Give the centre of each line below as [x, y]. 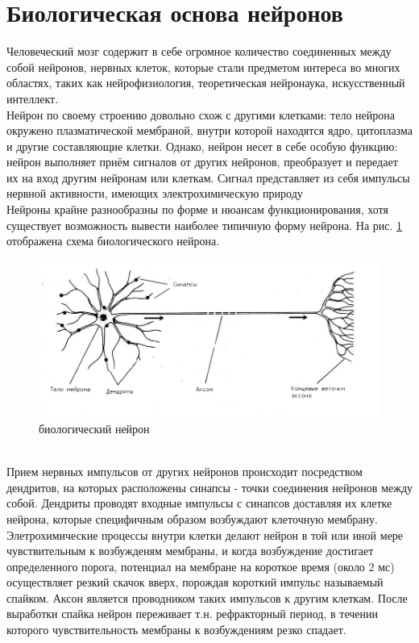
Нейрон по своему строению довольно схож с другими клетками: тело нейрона [201, 114]
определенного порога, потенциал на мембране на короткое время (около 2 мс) [201, 566]
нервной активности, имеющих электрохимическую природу [155, 193]
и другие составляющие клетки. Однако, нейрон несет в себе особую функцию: [202, 146]
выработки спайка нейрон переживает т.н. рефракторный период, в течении [192, 614]
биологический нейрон [94, 428]
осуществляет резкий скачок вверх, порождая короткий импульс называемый [195, 582]
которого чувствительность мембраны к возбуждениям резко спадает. [176, 630]
